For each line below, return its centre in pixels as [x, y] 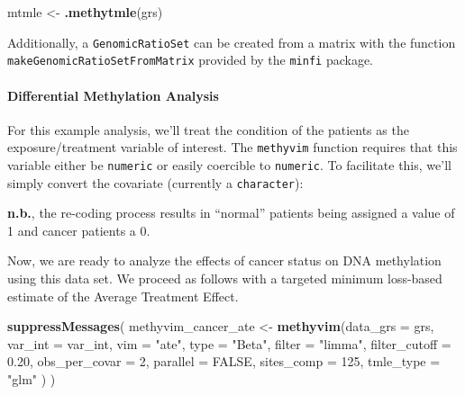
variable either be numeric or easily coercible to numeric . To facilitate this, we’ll [229, 164]
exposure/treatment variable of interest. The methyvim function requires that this [232, 147]
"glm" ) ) [32, 379]
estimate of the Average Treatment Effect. [123, 296]
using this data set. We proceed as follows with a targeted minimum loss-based [225, 278]
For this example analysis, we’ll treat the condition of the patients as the [208, 129]
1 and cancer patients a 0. [79, 230]
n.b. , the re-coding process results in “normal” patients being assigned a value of [231, 213]
